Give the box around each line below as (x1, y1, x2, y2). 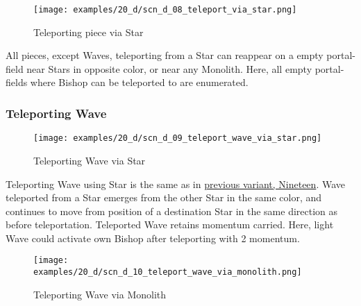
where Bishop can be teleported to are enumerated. (30, 75, 249, 90)
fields (6, 75, 28, 90)
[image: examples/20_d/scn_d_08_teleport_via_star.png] (33, 5, 297, 15)
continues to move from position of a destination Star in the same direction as (6, 203, 338, 218)
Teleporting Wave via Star (33, 153, 146, 167)
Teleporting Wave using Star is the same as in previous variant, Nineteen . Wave (6, 176, 345, 191)
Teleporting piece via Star (33, 24, 144, 39)
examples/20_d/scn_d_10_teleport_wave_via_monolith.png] (33, 267, 302, 278)
